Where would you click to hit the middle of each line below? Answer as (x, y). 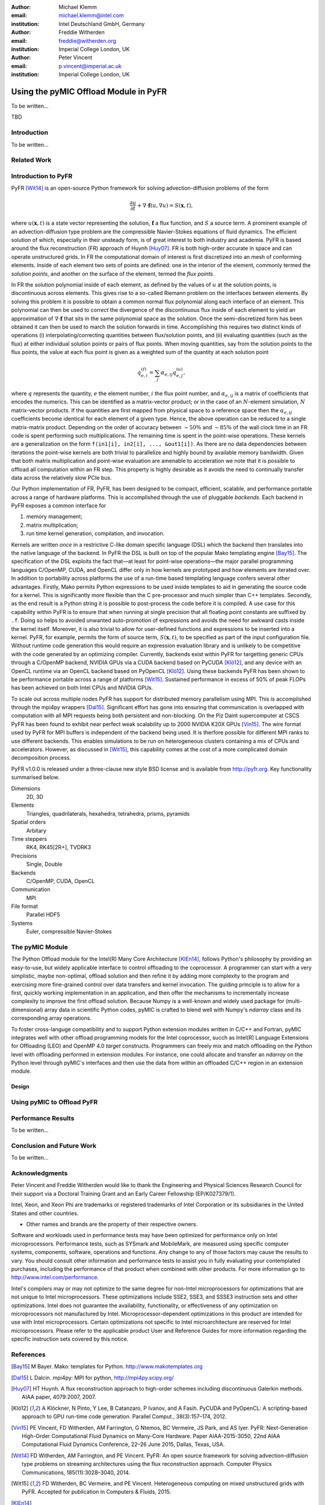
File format (25, 907)
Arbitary (36, 830)
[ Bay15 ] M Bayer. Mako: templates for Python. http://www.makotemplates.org (107, 1367)
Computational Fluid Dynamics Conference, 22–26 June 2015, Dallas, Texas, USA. (123, 1444)
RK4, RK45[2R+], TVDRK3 (59, 847)
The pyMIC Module (40, 947)
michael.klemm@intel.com (91, 16)
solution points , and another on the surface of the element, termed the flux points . (113, 273)
